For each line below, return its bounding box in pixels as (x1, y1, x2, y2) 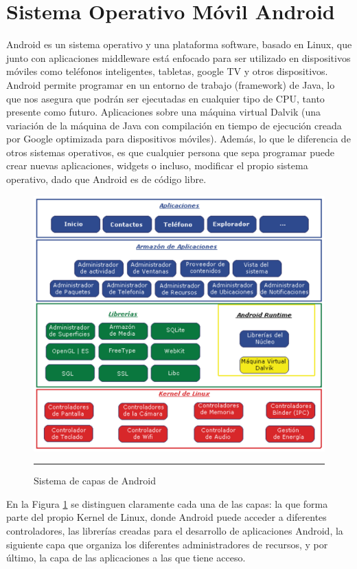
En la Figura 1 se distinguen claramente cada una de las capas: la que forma (6, 496, 328, 511)
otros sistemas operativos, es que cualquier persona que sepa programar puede (6, 144, 335, 159)
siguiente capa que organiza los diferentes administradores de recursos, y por (6, 537, 328, 551)
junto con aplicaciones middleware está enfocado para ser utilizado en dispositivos (6, 50, 351, 65)
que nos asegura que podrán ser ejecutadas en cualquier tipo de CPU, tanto (6, 91, 325, 105)
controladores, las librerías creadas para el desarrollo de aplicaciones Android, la (6, 524, 343, 538)
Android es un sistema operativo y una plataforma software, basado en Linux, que (6, 37, 352, 52)
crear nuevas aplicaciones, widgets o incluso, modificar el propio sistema (6, 158, 308, 173)
